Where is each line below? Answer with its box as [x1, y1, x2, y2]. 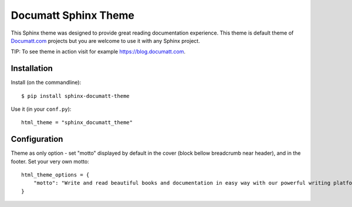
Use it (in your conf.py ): [11, 106, 72, 113]
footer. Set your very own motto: [11, 158, 89, 165]
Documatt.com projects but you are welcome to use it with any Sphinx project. [11, 37, 201, 44]
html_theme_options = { [21, 172, 90, 178]
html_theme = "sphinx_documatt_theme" [21, 119, 133, 126]
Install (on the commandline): [11, 79, 82, 86]
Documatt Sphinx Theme [11, 9, 135, 22]
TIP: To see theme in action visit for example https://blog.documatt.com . [11, 48, 186, 55]
